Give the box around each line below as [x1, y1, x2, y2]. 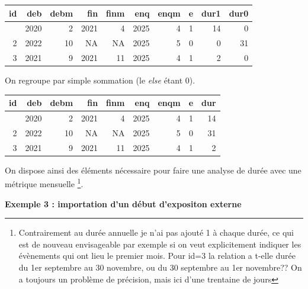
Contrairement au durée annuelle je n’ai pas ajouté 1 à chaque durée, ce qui [18, 226, 294, 239]
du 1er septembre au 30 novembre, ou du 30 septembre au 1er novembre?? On [18, 261, 302, 274]
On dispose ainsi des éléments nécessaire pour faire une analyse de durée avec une [5, 163, 301, 176]
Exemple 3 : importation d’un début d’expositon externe [5, 197, 242, 210]
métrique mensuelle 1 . [5, 176, 84, 190]
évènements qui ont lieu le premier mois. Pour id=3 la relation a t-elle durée [18, 249, 296, 262]
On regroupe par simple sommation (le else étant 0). [5, 74, 195, 86]
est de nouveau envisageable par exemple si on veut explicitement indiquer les [18, 237, 301, 250]
